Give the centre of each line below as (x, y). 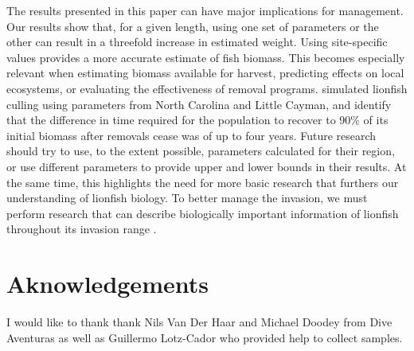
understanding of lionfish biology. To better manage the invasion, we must (187, 198)
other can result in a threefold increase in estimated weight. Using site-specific (197, 42)
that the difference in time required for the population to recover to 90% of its (197, 120)
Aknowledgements (107, 284)
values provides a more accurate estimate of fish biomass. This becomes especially (206, 57)
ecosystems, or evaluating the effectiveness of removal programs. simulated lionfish (207, 88)
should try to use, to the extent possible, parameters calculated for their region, (201, 151)
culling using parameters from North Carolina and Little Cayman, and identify (199, 104)
